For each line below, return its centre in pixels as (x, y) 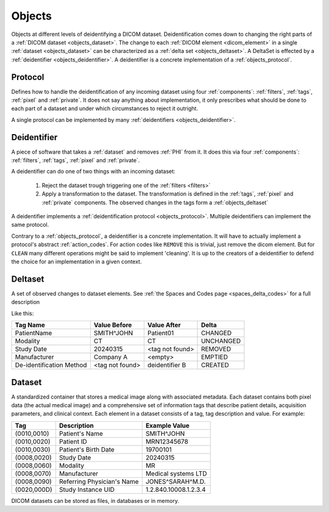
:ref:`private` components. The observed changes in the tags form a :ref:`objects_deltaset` (155, 202)
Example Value (168, 425)
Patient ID (73, 441)
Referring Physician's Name (99, 482)
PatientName (34, 333)
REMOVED (216, 349)
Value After (164, 325)
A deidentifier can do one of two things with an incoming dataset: (94, 171)
